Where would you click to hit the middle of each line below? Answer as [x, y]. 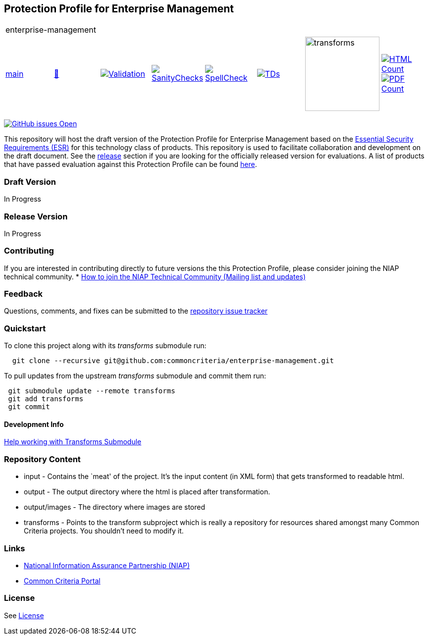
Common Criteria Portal [62, 581]
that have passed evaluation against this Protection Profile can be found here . [131, 164]
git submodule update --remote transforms [92, 391]
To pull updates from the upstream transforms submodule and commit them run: [135, 376]
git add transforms [46, 399]
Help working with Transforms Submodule [73, 442]
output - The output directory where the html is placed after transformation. [147, 492]
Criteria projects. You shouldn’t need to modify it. [104, 531]
